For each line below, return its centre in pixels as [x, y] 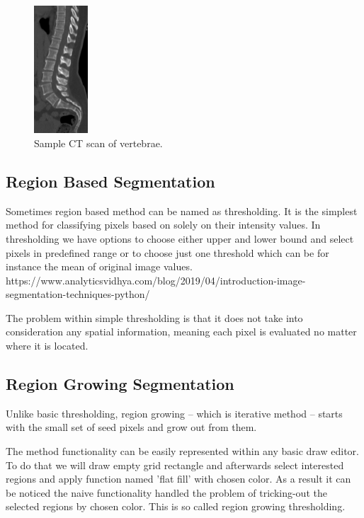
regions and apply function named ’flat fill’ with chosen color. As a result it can [178, 479]
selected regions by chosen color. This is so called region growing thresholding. [176, 506]
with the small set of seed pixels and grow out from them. [131, 427]
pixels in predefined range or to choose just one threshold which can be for [167, 252]
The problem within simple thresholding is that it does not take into [154, 317]
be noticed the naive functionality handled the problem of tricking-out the [166, 492]
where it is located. [47, 346]
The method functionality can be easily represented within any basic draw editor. [182, 451]
